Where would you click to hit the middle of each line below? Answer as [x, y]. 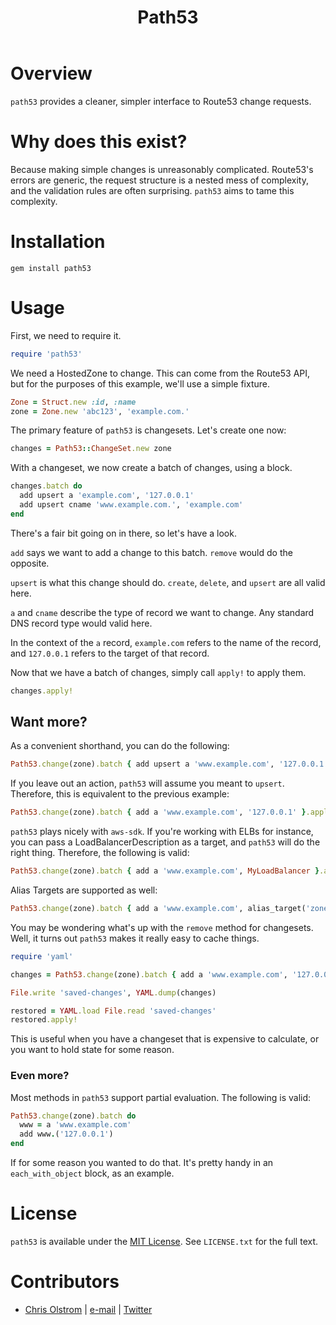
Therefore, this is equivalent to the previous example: [120, 794]
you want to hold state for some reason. [92, 1050]
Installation [58, 242]
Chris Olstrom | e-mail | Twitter [88, 1309]
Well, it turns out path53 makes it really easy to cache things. [135, 938]
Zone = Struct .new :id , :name [73, 402]
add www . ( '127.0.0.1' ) [66, 1134]
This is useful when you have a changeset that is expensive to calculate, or [165, 1039]
